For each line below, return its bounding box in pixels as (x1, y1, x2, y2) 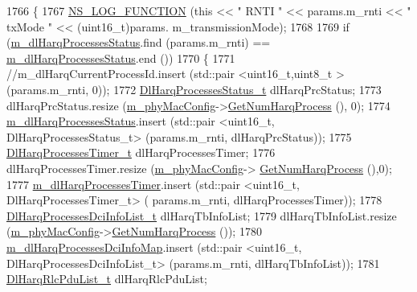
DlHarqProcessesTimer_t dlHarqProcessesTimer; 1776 (6, 144, 276, 161)
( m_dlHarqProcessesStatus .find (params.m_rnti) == (6, 34, 271, 51)
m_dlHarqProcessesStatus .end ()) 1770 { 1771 (6, 49, 235, 66)
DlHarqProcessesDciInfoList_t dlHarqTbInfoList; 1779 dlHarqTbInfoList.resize (6, 207, 397, 224)
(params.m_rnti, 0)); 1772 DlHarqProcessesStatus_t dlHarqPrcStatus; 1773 (6, 80, 382, 97)
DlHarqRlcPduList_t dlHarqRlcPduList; (6, 270, 207, 287)
